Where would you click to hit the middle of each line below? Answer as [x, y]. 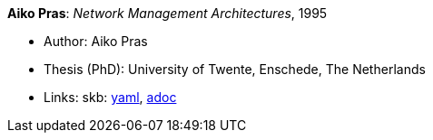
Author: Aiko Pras [96, 41]
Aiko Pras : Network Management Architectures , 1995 [167, 13]
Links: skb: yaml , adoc [110, 97]
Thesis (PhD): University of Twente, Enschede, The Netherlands [235, 69]
